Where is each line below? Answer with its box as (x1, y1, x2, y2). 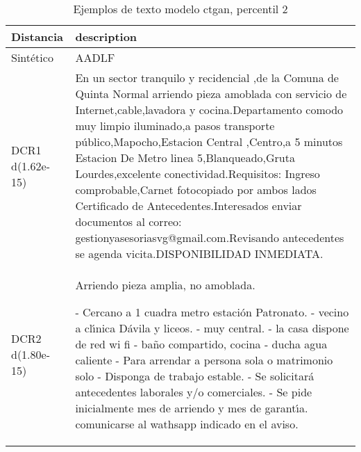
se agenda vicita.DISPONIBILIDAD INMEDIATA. (75, 245, 324, 261)
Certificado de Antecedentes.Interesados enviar (75, 197, 302, 213)
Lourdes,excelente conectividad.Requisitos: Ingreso (75, 166, 320, 181)
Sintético (11, 49, 53, 65)
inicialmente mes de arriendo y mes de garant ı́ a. (75, 400, 308, 416)
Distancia (11, 29, 64, 45)
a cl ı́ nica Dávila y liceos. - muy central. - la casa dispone (75, 320, 349, 336)
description (75, 29, 137, 45)
